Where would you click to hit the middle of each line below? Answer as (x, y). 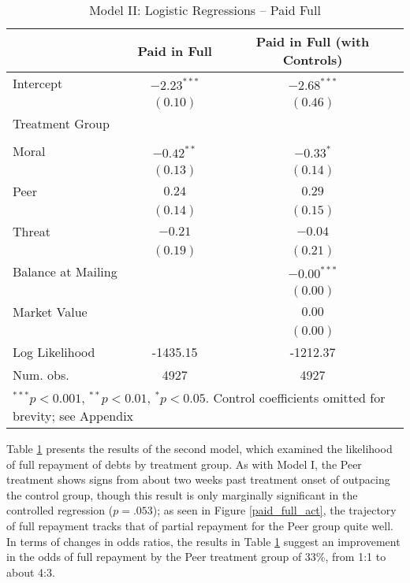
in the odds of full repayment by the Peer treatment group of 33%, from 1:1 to (196, 557)
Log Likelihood (54, 352)
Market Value (50, 312)
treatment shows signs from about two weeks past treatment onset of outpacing (198, 479)
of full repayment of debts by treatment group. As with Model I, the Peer (184, 464)
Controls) (313, 59)
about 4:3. (31, 572)
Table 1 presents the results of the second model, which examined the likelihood (199, 448)
